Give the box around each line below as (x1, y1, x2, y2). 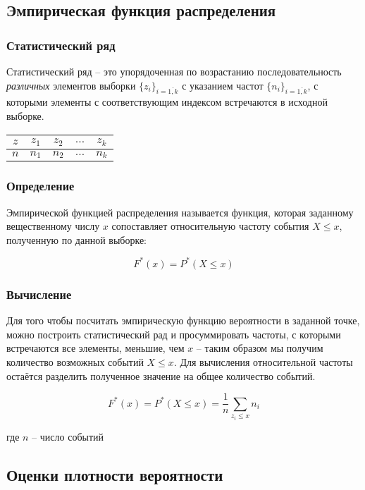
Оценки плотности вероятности (6, 463, 223, 485)
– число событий (32, 429, 104, 443)
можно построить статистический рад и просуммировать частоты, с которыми (6, 326, 341, 341)
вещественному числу (6, 219, 100, 233)
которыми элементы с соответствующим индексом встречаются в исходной (6, 94, 328, 109)
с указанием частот (182, 78, 264, 92)
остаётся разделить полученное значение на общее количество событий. (6, 368, 316, 383)
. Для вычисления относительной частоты (173, 354, 353, 369)
